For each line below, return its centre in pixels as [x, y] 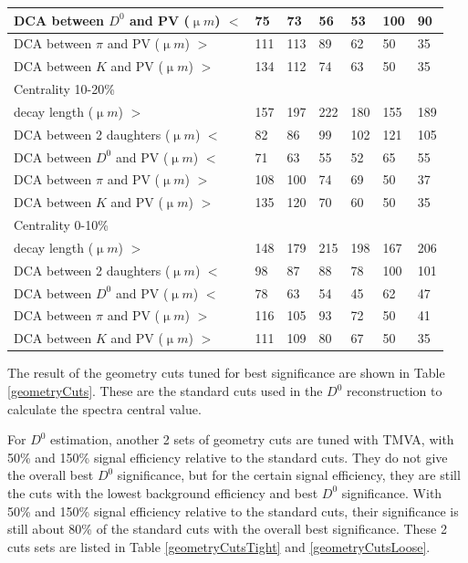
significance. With [392, 492]
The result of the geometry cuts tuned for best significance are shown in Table [226, 373]
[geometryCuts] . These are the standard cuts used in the [165, 391]
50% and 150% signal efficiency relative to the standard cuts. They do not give [228, 457]
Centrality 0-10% [61, 225]
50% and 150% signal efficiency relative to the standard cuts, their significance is [233, 511]
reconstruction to [395, 391]
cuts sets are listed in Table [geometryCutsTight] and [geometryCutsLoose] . [219, 546]
